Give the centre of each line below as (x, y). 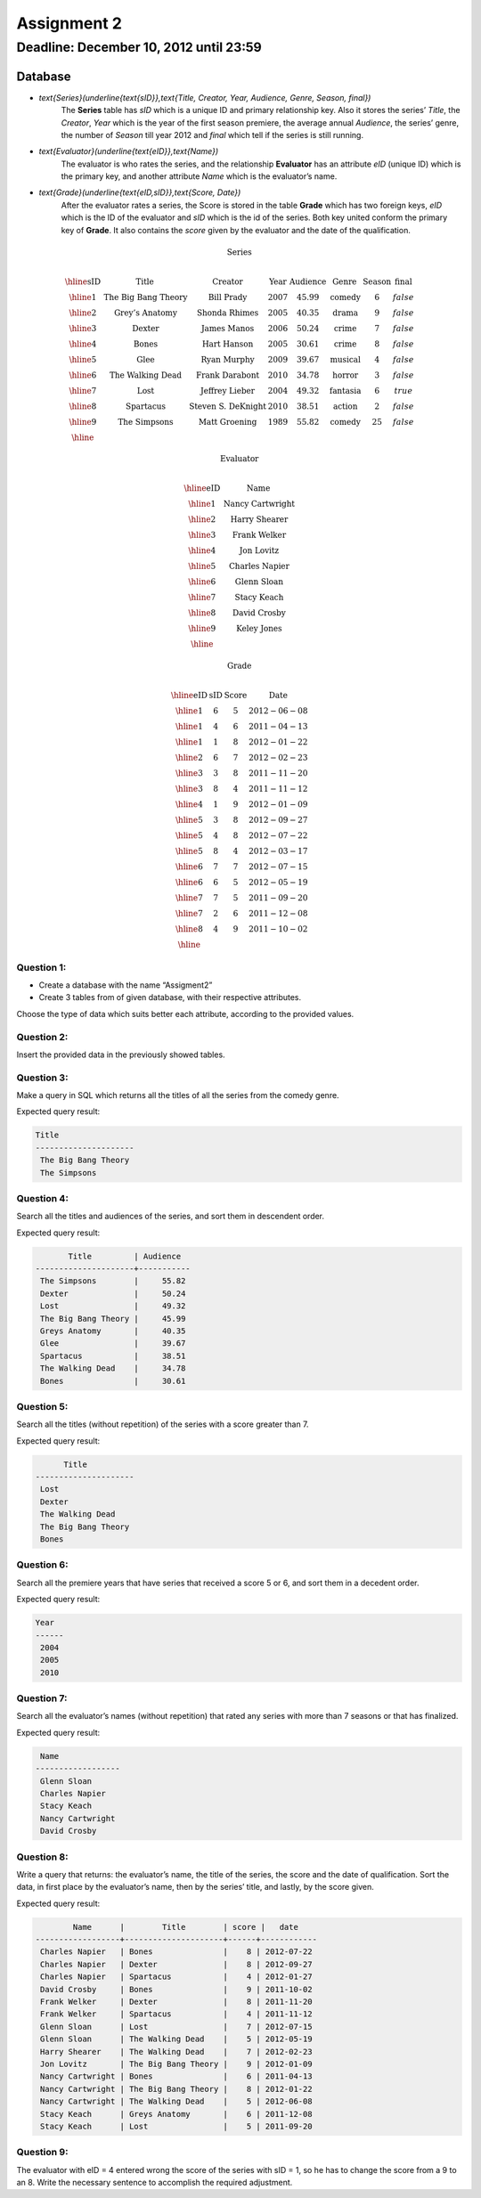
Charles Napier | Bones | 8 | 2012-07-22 (176, 1952)
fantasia (346, 391)
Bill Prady (228, 297)
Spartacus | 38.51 (113, 1355)
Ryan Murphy (228, 359)
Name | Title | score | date (185, 1927)
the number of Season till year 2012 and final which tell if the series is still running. (212, 134)
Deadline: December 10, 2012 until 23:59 (139, 47)
